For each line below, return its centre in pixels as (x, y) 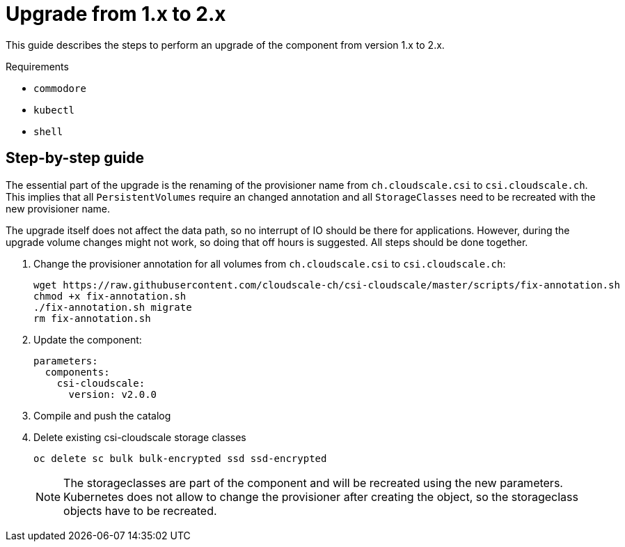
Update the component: (88, 339)
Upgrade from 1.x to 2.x (116, 14)
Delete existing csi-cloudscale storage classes (140, 437)
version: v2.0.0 (113, 394)
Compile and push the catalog (102, 415)
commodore (60, 88)
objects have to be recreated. (140, 510)
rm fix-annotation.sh (92, 318)
